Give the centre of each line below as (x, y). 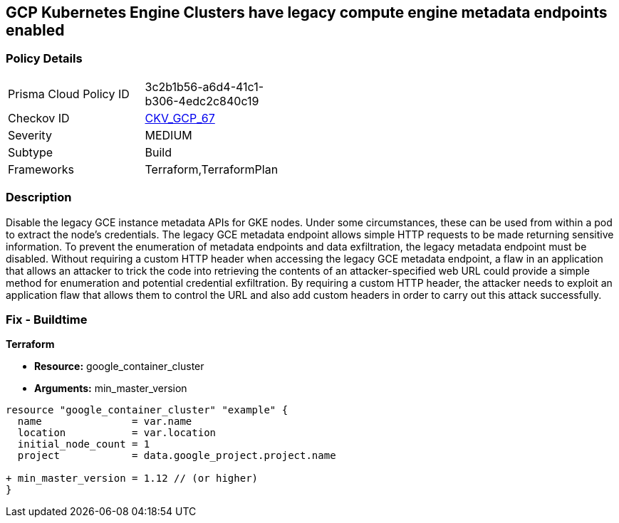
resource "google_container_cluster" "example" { (147, 410)
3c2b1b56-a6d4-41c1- (204, 86)
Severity (30, 135)
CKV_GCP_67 (180, 118)
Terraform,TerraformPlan (212, 169)
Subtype (31, 152)
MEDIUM (168, 135)
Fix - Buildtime (47, 319)
